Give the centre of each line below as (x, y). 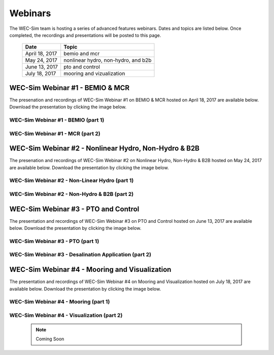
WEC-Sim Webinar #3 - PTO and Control (74, 209)
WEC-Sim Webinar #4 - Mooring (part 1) (60, 302)
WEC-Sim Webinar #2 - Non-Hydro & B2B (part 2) (72, 194)
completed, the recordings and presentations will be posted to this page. (85, 35)
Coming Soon (50, 339)
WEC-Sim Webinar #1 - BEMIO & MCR (70, 88)
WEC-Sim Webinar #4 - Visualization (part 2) (66, 315)
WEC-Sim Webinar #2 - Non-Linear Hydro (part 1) (72, 181)
